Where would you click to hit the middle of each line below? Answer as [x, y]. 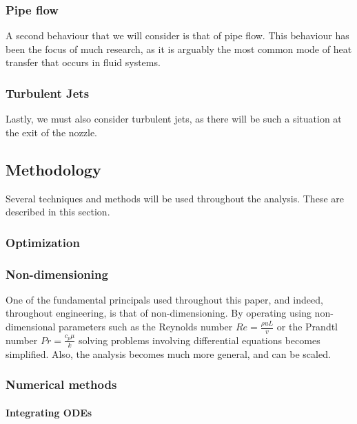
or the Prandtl [307, 327]
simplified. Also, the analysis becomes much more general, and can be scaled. [168, 353]
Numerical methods [61, 384]
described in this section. [58, 212]
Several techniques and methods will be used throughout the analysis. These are [175, 198]
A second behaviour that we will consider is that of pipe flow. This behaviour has [177, 35]
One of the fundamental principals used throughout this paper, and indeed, [164, 299]
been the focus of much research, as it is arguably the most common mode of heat [179, 49]
